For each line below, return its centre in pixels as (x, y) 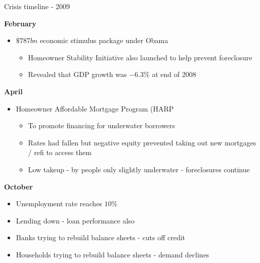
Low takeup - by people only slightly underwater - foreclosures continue (139, 169)
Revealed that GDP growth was (77, 74)
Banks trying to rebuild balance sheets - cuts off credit (101, 237)
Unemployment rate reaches (59, 203)
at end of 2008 (174, 74)
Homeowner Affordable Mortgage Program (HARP (95, 108)
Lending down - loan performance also (75, 220)
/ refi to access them (60, 152)
